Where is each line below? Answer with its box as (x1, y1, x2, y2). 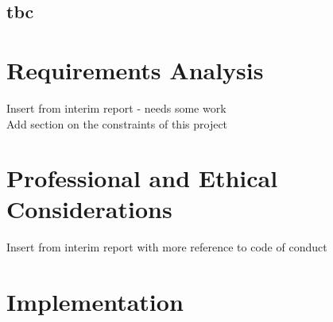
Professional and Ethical (6, 162, 278, 194)
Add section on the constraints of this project (6, 115, 228, 132)
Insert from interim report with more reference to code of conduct (6, 239, 327, 255)
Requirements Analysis (6, 53, 264, 86)
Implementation (6, 286, 184, 318)
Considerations (6, 193, 172, 225)
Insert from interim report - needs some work (6, 99, 227, 116)
